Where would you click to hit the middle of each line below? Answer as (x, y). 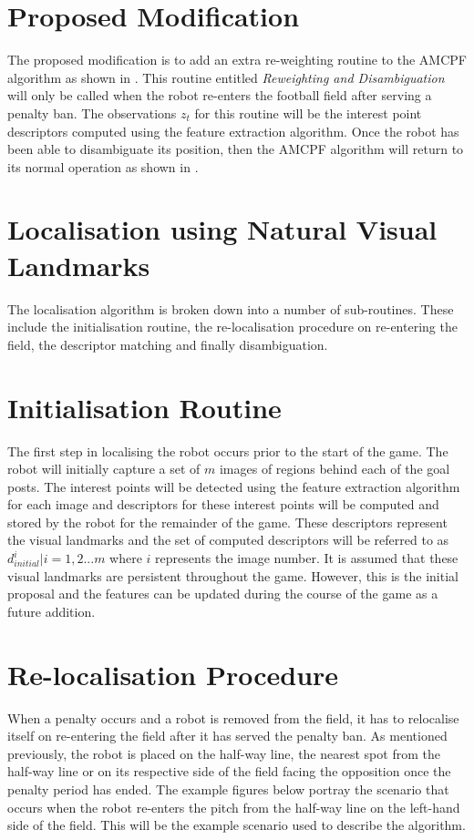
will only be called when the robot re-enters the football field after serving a (220, 95)
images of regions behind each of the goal (335, 469)
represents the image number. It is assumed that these (307, 558)
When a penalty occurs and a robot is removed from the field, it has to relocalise (233, 717)
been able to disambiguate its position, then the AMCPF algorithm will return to (236, 149)
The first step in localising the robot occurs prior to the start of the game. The (228, 451)
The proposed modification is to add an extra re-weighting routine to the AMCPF (237, 60)
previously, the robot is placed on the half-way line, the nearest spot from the (224, 753)
